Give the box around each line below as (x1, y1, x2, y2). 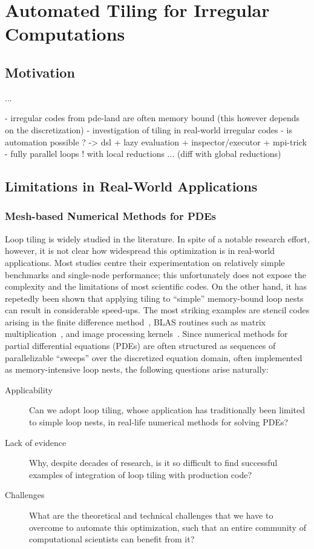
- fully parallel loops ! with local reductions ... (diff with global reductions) (5, 147, 281, 160)
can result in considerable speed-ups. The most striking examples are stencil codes (5, 304, 310, 316)
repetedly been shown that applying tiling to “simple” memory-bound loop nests (5, 291, 304, 304)
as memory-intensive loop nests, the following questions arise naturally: (5, 363, 269, 376)
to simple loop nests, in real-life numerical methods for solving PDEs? (29, 416, 289, 428)
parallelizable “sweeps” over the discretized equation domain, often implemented (5, 351, 303, 364)
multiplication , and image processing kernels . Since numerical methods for (5, 327, 288, 340)
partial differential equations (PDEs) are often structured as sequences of (5, 339, 276, 352)
